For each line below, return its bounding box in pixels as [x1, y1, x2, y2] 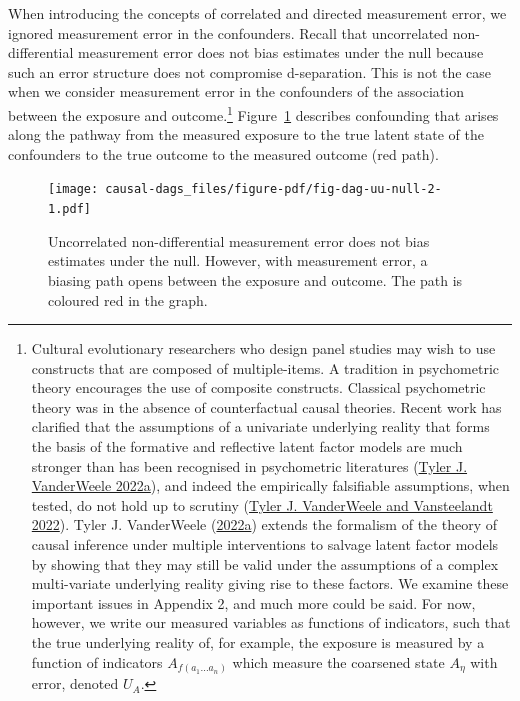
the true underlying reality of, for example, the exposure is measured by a [31, 632, 485, 652]
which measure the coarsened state [232, 651, 445, 672]
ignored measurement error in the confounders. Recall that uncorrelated [8, 22, 449, 43]
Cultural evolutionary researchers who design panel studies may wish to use [31, 338, 496, 359]
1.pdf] [48, 202, 91, 217]
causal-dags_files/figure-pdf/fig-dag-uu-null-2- [105, 182, 442, 197]
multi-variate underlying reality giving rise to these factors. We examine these [31, 573, 509, 594]
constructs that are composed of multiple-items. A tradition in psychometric [31, 357, 499, 378]
